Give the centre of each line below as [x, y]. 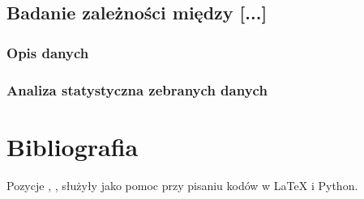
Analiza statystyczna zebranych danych [137, 89]
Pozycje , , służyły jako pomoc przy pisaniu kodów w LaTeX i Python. [182, 185]
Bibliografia [73, 146]
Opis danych [48, 52]
